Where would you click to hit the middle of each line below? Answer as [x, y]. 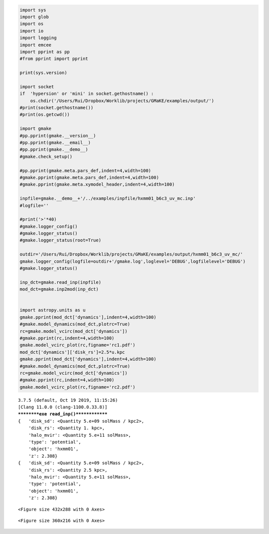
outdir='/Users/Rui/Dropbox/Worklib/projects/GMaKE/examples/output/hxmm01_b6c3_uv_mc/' [132, 254]
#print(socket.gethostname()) [57, 108]
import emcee [36, 45]
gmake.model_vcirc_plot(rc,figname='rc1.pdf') [77, 345]
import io [32, 31]
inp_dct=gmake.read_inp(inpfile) [61, 282]
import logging [38, 38]
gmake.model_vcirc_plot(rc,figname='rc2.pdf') [77, 387]
